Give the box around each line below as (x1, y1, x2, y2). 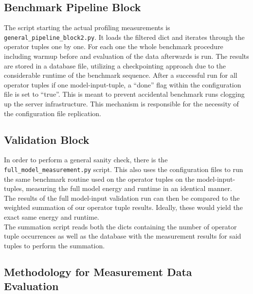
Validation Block (4, 132, 90, 147)
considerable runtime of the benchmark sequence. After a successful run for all (4, 70, 237, 80)
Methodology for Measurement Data (4, 264, 192, 279)
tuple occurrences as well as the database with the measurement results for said (4, 231, 241, 241)
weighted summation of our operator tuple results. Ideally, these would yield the (4, 202, 243, 212)
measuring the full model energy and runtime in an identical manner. (26, 183, 232, 193)
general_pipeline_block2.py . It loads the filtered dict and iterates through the (4, 32, 245, 42)
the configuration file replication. (4, 108, 102, 118)
